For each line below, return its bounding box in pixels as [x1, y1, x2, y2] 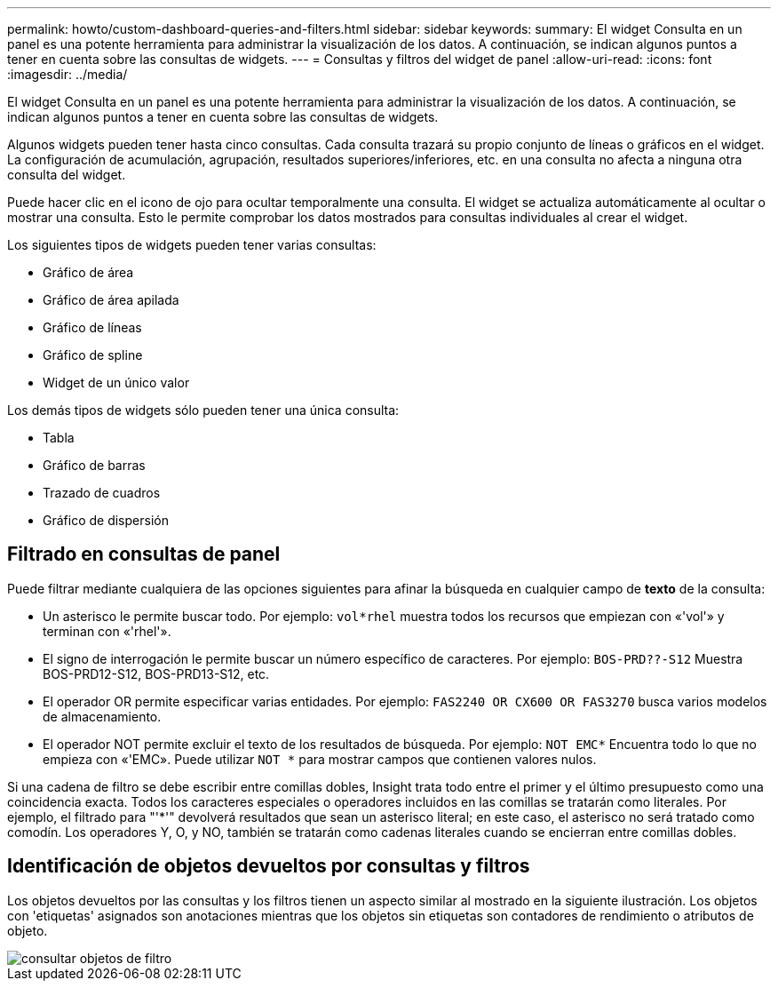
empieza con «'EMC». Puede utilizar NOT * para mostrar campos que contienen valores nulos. [43, 751, 597, 767]
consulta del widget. [7, 167, 126, 182]
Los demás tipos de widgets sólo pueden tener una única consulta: [7, 402, 400, 418]
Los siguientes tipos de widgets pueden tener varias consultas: [7, 237, 377, 252]
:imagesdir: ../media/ [7, 67, 128, 82]
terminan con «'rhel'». [43, 623, 171, 639]
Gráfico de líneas [43, 320, 142, 335]
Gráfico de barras [43, 458, 146, 473]
